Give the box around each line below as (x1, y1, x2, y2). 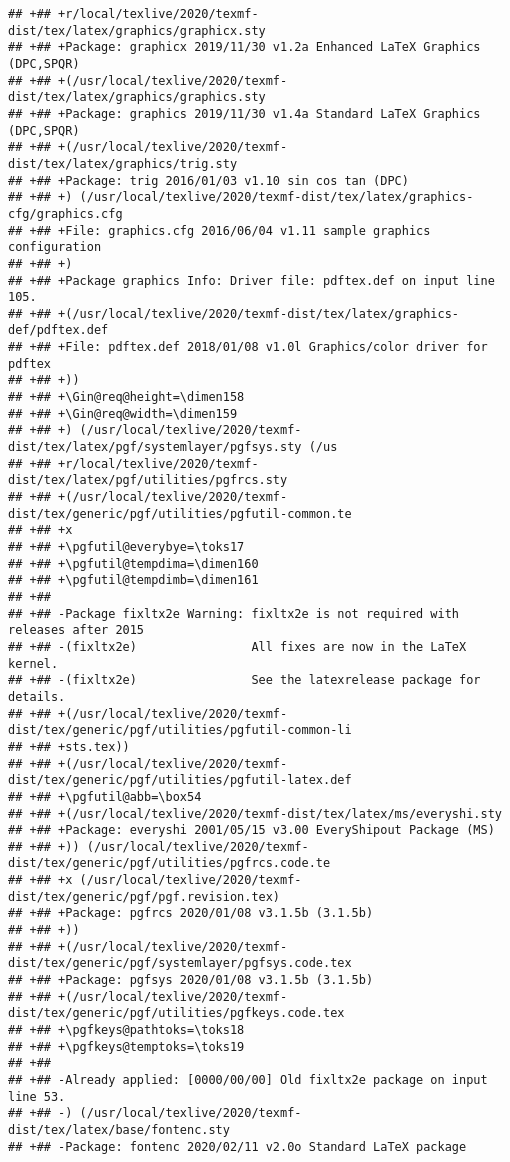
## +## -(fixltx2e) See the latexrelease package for (8, 673, 481, 688)
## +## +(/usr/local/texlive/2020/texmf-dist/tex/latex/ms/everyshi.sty (8, 806, 502, 821)
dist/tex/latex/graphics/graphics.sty (8, 90, 266, 105)
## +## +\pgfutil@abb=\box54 (8, 789, 202, 804)
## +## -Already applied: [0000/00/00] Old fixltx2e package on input (8, 1073, 488, 1087)
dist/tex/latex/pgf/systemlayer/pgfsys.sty (8, 440, 302, 455)
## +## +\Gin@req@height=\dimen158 (8, 390, 245, 405)
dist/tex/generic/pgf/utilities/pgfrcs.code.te (8, 856, 331, 871)
